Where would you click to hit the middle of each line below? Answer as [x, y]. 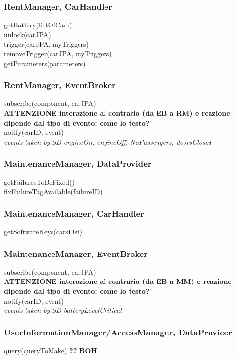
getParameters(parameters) [45, 63]
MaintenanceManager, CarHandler [74, 213]
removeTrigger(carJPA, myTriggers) [58, 53]
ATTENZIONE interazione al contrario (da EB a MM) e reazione [118, 281]
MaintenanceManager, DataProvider [78, 164]
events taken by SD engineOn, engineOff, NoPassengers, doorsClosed [108, 141]
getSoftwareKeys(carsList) [43, 231]
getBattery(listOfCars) [38, 25]
